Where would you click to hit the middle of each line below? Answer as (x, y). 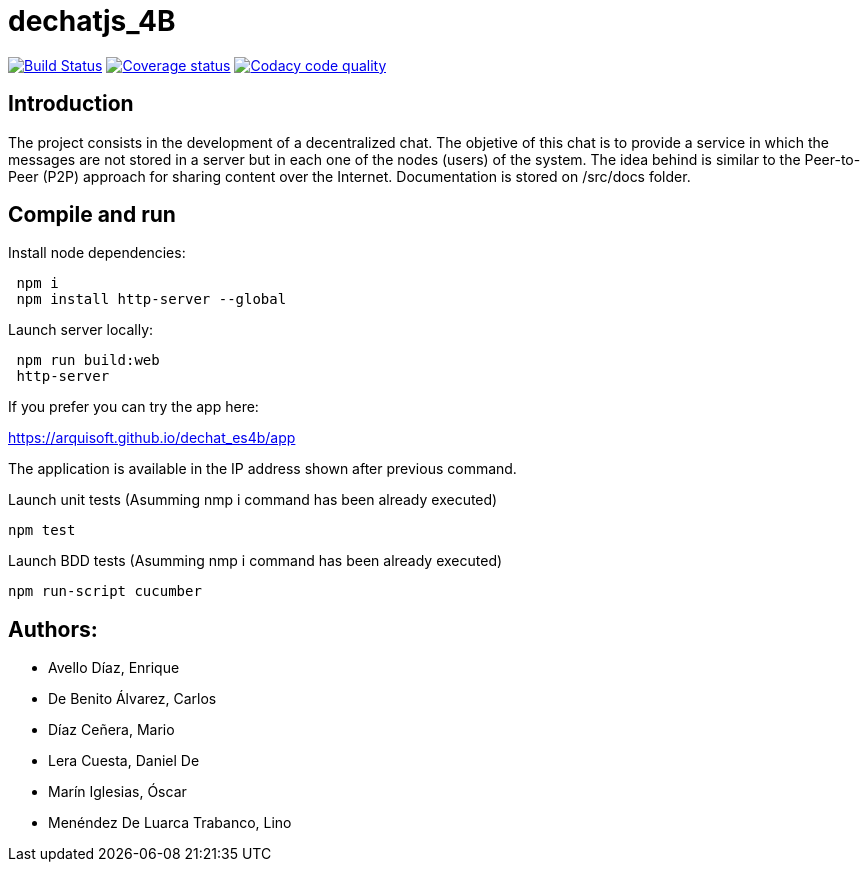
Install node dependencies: (97, 253)
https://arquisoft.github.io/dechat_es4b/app (152, 438)
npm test (42, 530)
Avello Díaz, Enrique (114, 668)
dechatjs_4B (92, 21)
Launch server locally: (81, 330)
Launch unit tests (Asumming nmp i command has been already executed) (253, 500)
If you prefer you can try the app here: (133, 407)
